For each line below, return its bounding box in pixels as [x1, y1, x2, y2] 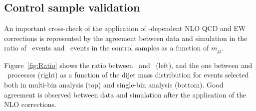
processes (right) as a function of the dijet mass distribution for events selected [7, 69, 249, 80]
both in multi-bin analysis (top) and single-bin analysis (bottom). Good [4, 79, 224, 90]
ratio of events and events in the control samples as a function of [4, 42, 209, 53]
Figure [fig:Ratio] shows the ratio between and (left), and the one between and [4, 59, 253, 70]
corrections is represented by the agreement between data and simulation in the [4, 32, 248, 43]
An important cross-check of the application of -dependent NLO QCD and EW [4, 23, 246, 33]
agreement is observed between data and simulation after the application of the [4, 89, 247, 99]
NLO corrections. [4, 99, 56, 109]
